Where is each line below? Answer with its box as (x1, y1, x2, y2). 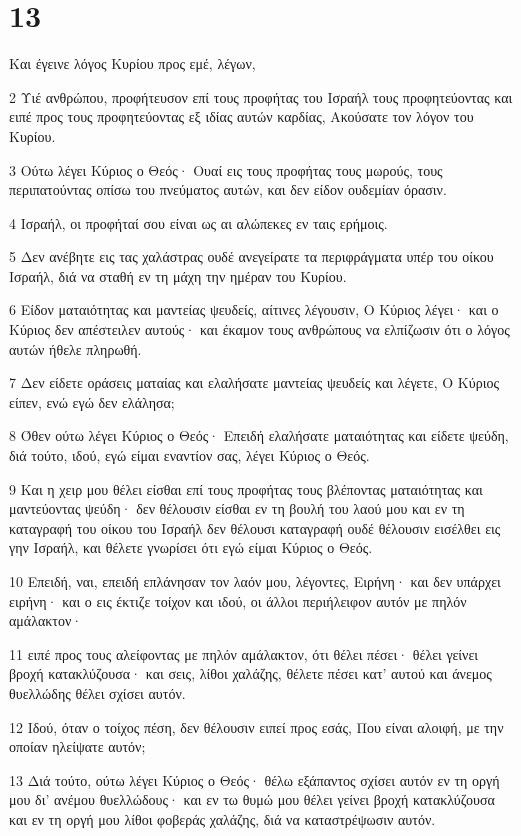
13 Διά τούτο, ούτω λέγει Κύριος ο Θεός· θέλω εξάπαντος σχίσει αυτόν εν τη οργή (9, 769, 500, 790)
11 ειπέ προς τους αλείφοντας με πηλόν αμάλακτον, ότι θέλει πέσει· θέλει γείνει (9, 643, 479, 664)
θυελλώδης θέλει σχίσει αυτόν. (9, 682, 186, 703)
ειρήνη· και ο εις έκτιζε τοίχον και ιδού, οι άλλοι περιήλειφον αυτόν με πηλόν (9, 590, 467, 611)
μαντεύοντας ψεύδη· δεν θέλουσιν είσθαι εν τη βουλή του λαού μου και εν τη (9, 498, 465, 519)
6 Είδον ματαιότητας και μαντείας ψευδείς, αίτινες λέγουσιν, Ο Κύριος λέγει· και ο (9, 299, 499, 320)
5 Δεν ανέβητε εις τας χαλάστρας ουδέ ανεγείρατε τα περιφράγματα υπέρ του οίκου (9, 246, 494, 267)
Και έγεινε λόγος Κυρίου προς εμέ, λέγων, (9, 53, 256, 74)
